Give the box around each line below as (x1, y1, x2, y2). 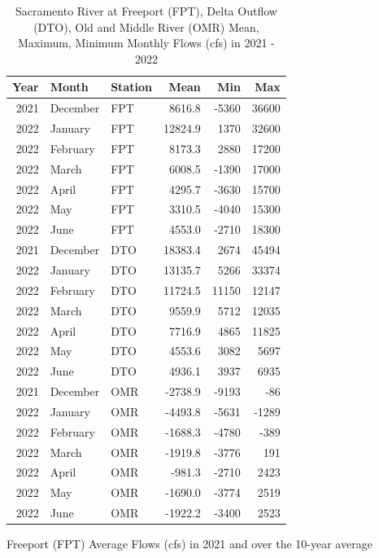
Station (111, 78, 152, 95)
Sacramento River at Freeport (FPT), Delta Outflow (15, 2, 277, 19)
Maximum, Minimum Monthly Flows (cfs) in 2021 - (18, 34, 275, 51)
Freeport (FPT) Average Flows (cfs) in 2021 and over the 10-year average (7, 535, 372, 552)
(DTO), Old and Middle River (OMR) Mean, (33, 18, 259, 35)
